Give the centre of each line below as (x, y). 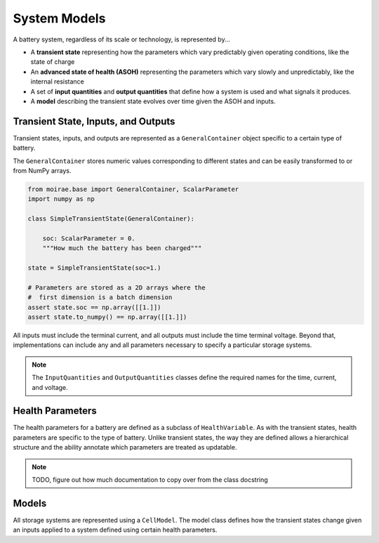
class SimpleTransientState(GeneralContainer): (111, 219)
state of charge (53, 62)
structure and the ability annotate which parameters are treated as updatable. (125, 447)
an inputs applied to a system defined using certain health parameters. (115, 530)
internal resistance (57, 81)
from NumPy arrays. (42, 170)
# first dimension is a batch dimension (100, 297)
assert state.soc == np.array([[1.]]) (94, 307)
